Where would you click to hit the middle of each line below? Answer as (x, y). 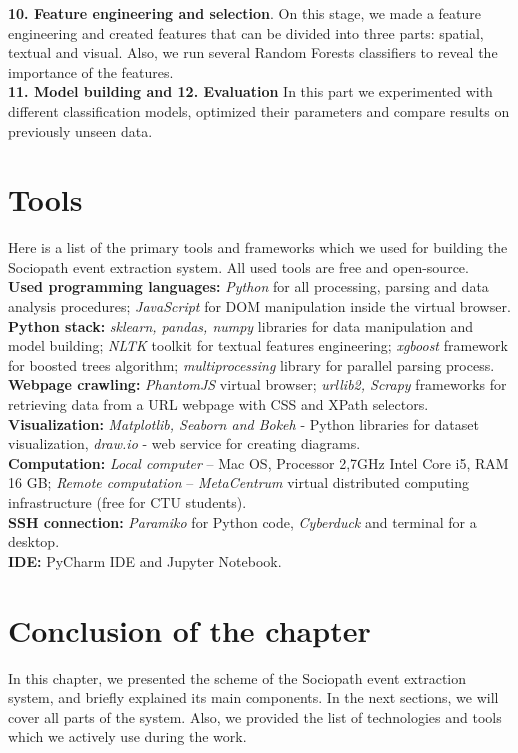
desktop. (34, 541)
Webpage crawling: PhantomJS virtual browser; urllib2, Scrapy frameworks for (257, 384)
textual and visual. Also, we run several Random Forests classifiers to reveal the (253, 52)
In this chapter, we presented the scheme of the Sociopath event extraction (237, 677)
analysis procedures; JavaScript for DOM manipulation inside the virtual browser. (259, 306)
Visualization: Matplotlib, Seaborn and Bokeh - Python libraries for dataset (243, 423)
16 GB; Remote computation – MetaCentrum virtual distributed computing (239, 482)
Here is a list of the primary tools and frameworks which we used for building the (258, 247)
